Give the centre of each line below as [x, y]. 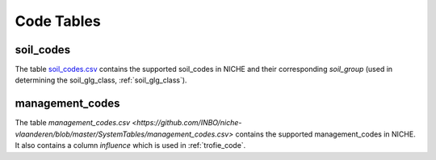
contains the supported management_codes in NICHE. [325, 134]
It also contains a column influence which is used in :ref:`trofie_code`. [130, 145]
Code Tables [58, 21]
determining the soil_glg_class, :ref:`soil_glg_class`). [101, 80]
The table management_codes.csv [73, 123]
